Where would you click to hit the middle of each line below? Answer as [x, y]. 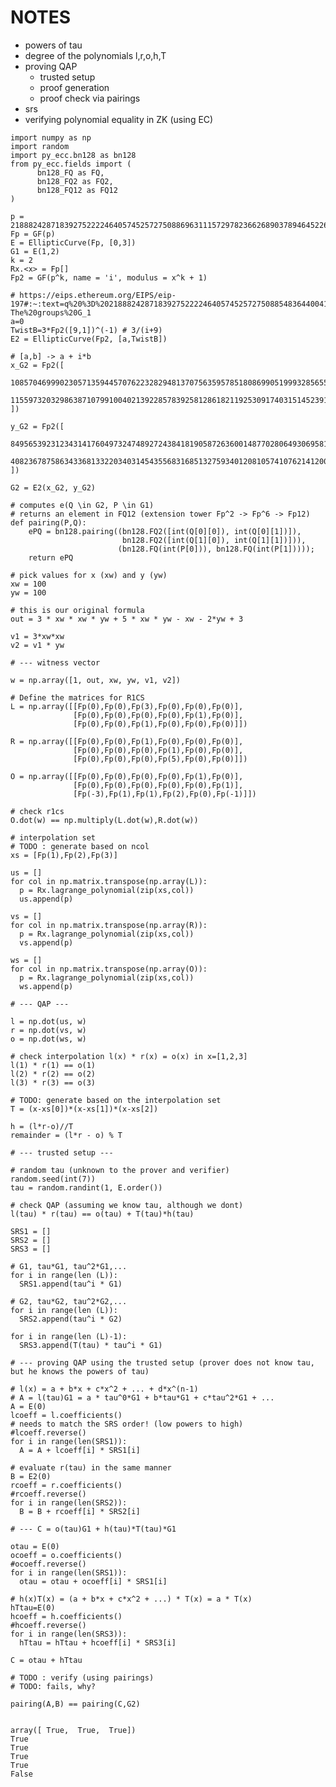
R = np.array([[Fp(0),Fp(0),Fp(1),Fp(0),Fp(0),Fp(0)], [127, 741]
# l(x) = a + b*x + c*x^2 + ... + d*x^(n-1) [104, 1389]
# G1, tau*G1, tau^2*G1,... [69, 1266]
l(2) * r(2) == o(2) [53, 1074]
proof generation [74, 87]
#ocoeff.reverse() [48, 1564]
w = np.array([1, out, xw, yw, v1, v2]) [96, 680]
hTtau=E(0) [33, 1607]
